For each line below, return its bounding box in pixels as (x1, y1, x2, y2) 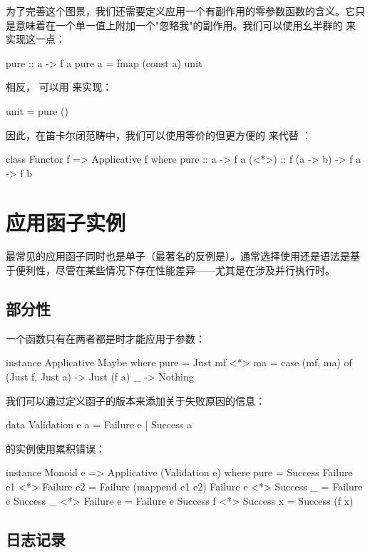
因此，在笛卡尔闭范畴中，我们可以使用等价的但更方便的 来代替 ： (6, 127, 312, 142)
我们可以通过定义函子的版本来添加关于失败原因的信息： (6, 393, 265, 408)
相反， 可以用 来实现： (6, 79, 113, 94)
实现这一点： (6, 31, 66, 46)
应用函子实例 (6, 207, 126, 236)
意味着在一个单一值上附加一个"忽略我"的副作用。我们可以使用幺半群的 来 (15, 17, 356, 32)
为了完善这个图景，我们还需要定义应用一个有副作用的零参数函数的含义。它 (6, 4, 355, 18)
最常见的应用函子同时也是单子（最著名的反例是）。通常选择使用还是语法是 (6, 248, 350, 263)
